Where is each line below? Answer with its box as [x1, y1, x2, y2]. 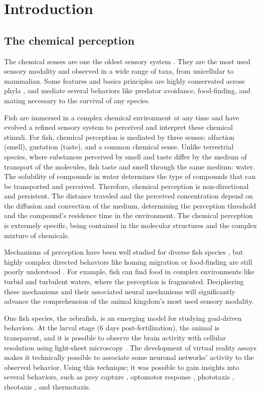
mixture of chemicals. [4, 230, 70, 240]
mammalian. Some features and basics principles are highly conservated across [4, 75, 245, 86]
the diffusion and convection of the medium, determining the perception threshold [4, 200, 256, 211]
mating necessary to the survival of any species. [4, 95, 150, 105]
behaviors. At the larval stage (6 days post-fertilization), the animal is [4, 322, 220, 333]
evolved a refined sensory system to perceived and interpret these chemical [4, 122, 233, 132]
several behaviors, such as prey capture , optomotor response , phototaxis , [4, 371, 234, 382]
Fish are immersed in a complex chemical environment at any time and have [4, 112, 239, 122]
